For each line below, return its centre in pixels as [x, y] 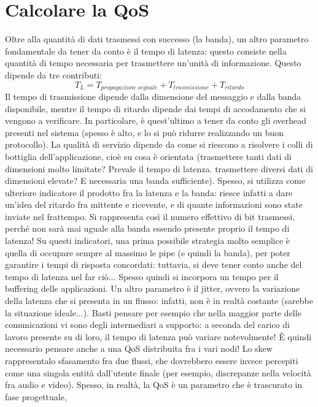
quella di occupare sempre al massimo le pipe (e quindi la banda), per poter [148, 252]
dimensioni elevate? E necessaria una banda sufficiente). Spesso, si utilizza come [155, 181]
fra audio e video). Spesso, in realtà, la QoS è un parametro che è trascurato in [154, 385]
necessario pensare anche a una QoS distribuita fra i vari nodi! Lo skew [139, 348]
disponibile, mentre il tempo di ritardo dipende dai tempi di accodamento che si [155, 108]
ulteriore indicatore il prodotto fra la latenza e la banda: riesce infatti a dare [149, 192]
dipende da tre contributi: [54, 74]
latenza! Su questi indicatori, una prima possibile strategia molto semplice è [148, 241]
